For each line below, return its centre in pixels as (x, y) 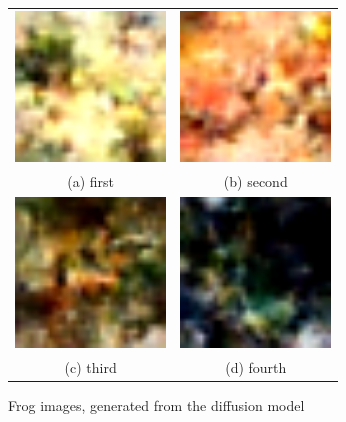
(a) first (90, 180)
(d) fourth (256, 366)
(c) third (90, 366)
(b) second (255, 180)
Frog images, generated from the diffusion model (156, 404)
